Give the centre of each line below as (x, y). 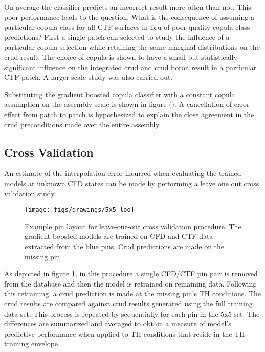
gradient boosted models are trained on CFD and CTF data (119, 236)
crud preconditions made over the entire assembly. (83, 124)
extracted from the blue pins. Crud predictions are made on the (125, 246)
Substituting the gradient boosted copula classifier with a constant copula (120, 94)
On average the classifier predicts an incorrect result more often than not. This (128, 7)
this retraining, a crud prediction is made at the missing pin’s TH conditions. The (132, 293)
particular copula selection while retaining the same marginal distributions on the (132, 47)
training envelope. (32, 344)
